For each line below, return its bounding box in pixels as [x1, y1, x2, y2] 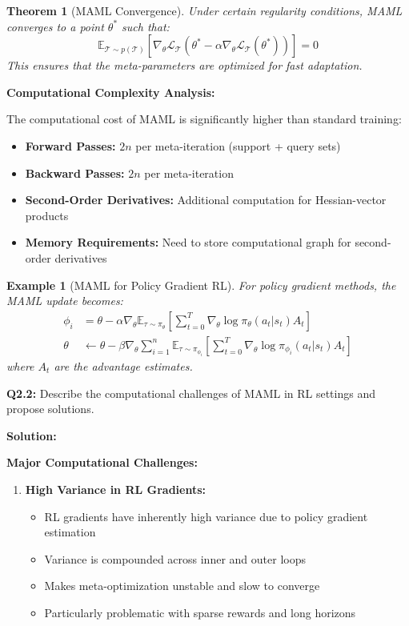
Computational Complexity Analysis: [6, 83, 215, 100]
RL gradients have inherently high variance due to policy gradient [44, 508, 368, 524]
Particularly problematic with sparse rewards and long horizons [44, 604, 356, 620]
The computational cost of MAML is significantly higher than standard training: [6, 110, 402, 127]
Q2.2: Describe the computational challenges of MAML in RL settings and [6, 384, 375, 401]
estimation [44, 524, 96, 540]
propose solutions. [6, 400, 94, 417]
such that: [122, 18, 170, 34]
